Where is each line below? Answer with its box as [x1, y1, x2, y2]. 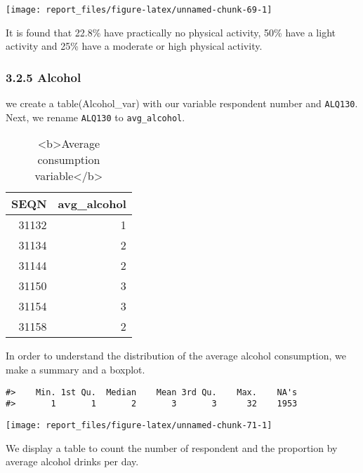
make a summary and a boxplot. [6, 362, 145, 376]
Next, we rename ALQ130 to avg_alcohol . [6, 109, 185, 124]
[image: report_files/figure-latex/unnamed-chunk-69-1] [6, 5, 272, 15]
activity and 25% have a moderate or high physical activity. [6, 39, 263, 53]
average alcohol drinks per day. [6, 454, 139, 469]
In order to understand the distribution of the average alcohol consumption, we [6, 348, 347, 363]
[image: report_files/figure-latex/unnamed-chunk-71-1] [6, 420, 272, 430]
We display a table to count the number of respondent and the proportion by [6, 440, 338, 455]
